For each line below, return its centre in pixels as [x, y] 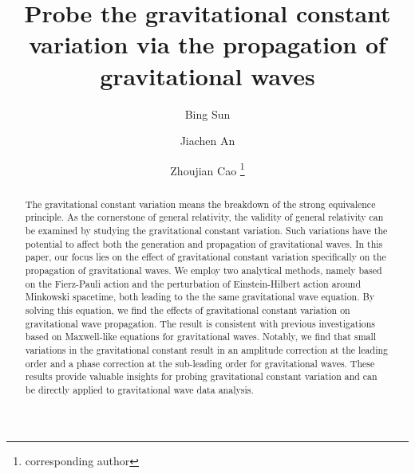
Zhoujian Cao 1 [207, 169]
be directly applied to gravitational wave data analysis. [139, 389]
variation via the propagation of [207, 44]
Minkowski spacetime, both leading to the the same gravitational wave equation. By [200, 297]
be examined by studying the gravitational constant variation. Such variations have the [206, 231]
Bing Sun [207, 114]
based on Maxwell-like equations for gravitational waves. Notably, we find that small [201, 337]
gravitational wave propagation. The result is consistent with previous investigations [200, 323]
